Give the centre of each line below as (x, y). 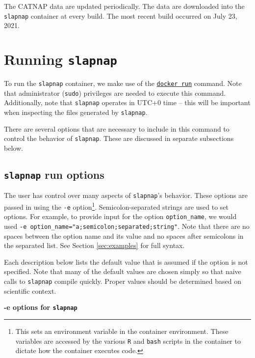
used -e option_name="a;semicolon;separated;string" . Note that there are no (127, 226)
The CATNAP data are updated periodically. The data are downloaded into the (124, 6)
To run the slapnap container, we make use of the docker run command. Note (123, 83)
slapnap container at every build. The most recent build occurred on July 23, (121, 15)
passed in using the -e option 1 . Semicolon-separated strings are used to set (116, 206)
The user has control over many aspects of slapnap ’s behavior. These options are (126, 195)
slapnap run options (54, 174)
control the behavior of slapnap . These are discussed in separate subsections (119, 138)
